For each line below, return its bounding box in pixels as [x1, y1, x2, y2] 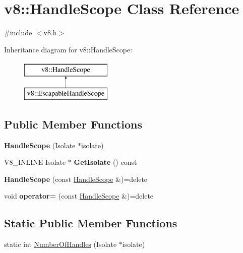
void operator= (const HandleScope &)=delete [4, 191, 154, 201]
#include [4, 27, 32, 38]
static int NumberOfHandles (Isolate [4, 239, 117, 249]
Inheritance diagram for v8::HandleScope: [4, 44, 133, 54]
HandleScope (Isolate [4, 140, 76, 150]
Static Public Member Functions [4, 215, 177, 231]
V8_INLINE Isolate [4, 157, 66, 167]
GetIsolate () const [74, 157, 137, 167]
